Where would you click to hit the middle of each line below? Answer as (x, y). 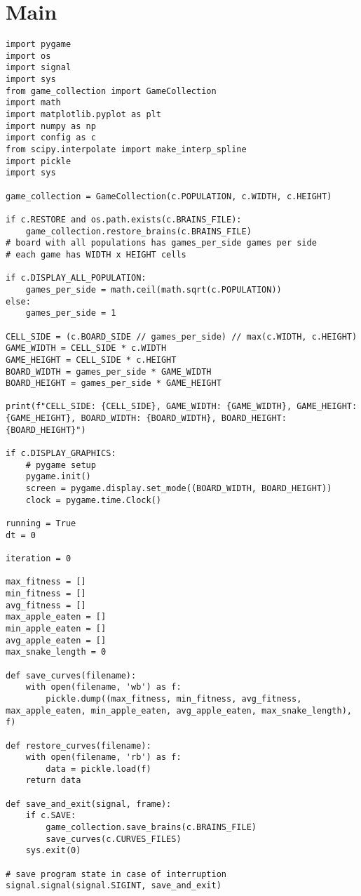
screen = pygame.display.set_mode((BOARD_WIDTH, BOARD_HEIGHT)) (179, 489)
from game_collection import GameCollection (111, 91)
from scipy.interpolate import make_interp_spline (126, 150)
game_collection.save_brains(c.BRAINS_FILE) (151, 828)
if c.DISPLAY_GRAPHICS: (61, 454)
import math (33, 103)
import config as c (51, 138)
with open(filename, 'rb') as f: (103, 757)
